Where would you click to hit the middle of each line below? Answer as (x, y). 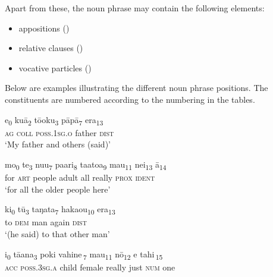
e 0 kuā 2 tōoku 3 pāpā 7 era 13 (54, 120)
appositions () (44, 28)
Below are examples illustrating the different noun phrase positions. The (136, 88)
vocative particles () (55, 67)
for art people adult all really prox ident (80, 177)
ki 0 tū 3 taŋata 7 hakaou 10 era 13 (60, 210)
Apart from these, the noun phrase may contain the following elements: (135, 8)
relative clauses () (51, 48)
